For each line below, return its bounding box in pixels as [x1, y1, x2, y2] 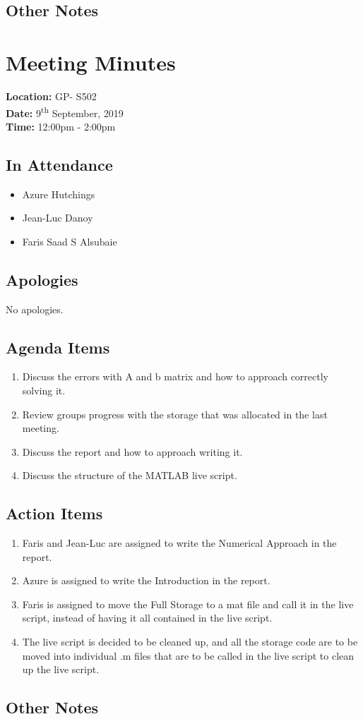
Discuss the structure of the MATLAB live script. [22, 468, 237, 483]
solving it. [22, 382, 66, 397]
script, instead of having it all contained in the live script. [22, 610, 273, 625]
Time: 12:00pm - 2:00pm [6, 119, 116, 133]
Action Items [6, 502, 103, 524]
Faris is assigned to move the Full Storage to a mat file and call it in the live [22, 596, 354, 611]
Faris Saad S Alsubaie [22, 234, 117, 248]
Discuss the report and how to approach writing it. [22, 444, 243, 459]
